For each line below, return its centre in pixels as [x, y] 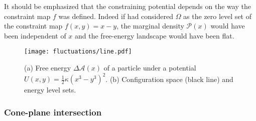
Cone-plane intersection [53, 112]
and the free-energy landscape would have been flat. [155, 35]
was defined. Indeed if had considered [116, 16]
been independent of [35, 35]
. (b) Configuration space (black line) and [169, 79]
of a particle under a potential [150, 68]
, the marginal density [150, 26]
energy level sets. [50, 90]
